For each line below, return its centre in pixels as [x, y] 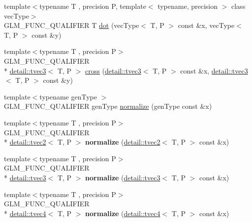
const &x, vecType [206, 25]
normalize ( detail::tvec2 [123, 142]
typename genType [68, 96]
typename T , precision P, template [93, 6]
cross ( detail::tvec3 [113, 70]
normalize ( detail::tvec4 [123, 213]
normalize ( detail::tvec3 [123, 177]
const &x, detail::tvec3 [214, 70]
